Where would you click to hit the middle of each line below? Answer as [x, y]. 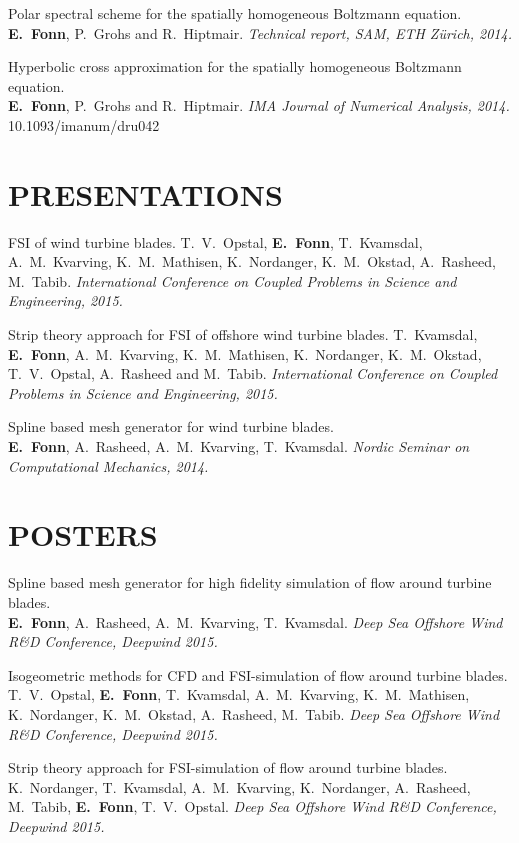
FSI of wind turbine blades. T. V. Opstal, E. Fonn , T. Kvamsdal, [215, 241]
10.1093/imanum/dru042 [84, 124]
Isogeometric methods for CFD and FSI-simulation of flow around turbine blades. [258, 674]
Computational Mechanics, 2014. [108, 465]
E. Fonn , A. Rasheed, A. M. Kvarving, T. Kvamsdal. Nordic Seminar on [239, 446]
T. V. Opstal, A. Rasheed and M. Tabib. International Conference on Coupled [253, 373]
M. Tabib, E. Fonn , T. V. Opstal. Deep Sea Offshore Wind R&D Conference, [252, 806]
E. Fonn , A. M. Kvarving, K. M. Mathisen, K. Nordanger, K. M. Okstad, [245, 353]
